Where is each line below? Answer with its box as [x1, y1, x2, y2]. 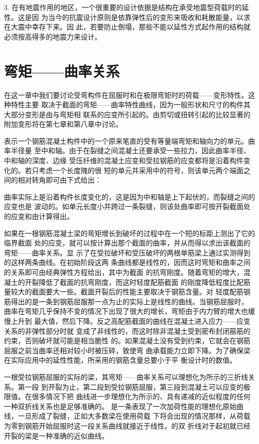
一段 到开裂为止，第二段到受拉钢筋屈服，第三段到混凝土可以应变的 [24, 381, 244, 392]
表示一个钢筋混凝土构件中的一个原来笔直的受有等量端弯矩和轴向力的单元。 [4, 135, 248, 146]
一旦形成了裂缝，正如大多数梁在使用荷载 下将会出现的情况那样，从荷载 [17, 411, 251, 421]
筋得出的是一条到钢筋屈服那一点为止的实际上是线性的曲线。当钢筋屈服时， [4, 296, 248, 306]
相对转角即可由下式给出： [17, 175, 102, 185]
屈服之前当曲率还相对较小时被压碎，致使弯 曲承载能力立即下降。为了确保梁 [4, 345, 251, 355]
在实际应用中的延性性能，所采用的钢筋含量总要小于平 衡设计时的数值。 [4, 355, 237, 365]
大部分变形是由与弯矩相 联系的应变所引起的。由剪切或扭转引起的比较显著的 [4, 109, 251, 119]
